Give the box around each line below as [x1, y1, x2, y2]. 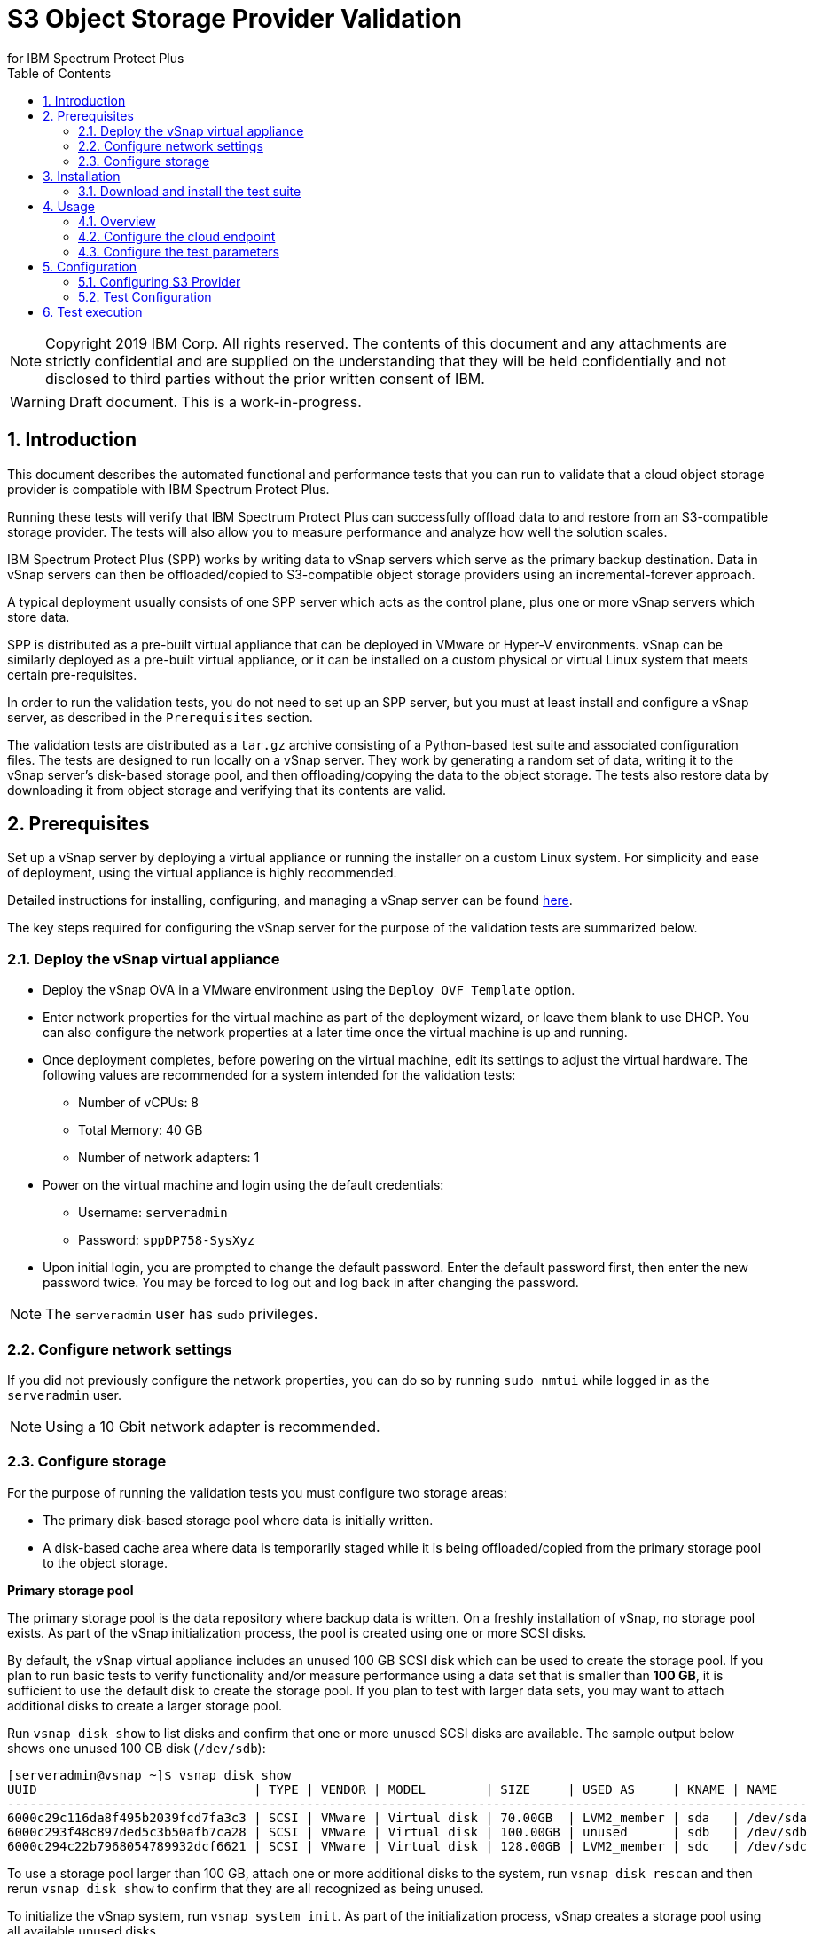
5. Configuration [43, 258, 137, 274]
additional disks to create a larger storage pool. [7, 1697, 282, 1713]
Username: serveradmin [78, 1205, 228, 1221]
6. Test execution [43, 303, 143, 319]
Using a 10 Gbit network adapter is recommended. [45, 1417, 380, 1435]
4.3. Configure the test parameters [78, 243, 279, 259]
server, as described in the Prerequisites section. [7, 709, 313, 725]
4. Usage [43, 198, 95, 214]
